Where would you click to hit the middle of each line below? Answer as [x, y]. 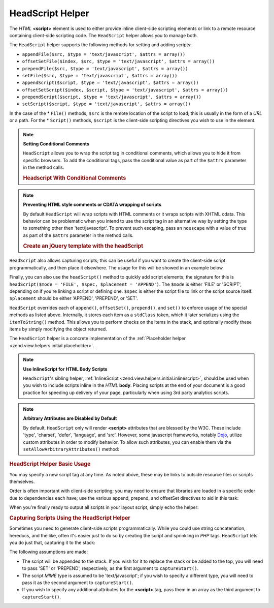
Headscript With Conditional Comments [75, 178]
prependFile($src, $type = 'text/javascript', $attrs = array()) [105, 68]
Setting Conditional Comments [56, 144]
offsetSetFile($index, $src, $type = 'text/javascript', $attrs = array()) [118, 62]
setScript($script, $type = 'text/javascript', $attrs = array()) [107, 104]
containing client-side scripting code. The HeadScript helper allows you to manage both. [104, 35]
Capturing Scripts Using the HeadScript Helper [70, 518]
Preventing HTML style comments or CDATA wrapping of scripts [92, 205]
